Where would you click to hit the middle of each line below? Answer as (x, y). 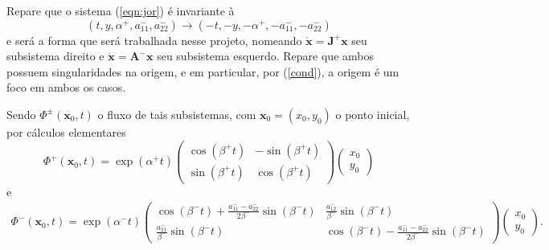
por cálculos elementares (66, 131)
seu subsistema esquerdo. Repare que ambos (265, 56)
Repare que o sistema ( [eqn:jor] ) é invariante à (121, 10)
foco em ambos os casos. (66, 87)
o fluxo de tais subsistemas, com (177, 114)
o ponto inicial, (373, 114)
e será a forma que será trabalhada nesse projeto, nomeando (154, 40)
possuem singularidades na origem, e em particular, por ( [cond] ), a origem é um (203, 71)
